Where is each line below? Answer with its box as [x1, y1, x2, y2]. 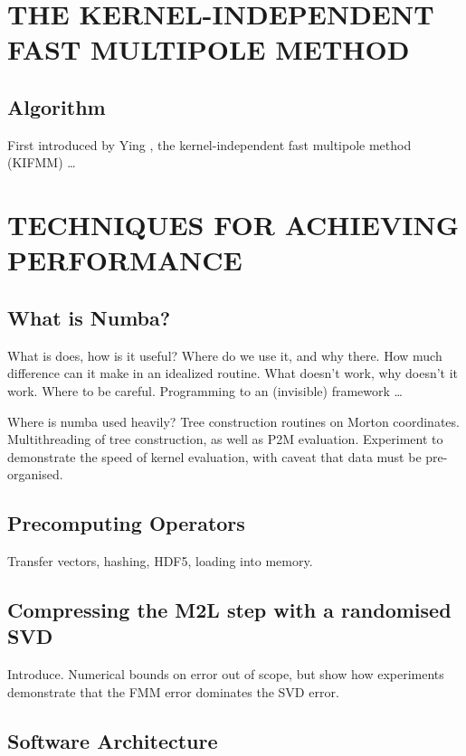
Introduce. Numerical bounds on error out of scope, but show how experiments [7, 665, 444, 684]
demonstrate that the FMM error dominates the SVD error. [7, 682, 339, 701]
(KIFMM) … [7, 153, 76, 172]
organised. [7, 465, 63, 484]
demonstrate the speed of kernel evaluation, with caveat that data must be [7, 447, 422, 466]
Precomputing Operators [7, 509, 245, 537]
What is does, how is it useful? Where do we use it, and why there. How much [7, 345, 442, 364]
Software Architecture [7, 726, 218, 754]
